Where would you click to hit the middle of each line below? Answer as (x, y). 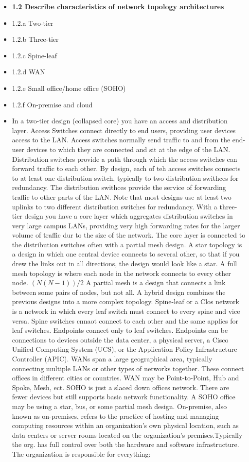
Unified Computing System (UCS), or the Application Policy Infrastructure (124, 349)
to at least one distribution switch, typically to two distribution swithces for (125, 178)
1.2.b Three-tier (35, 39)
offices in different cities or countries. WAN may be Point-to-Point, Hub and (125, 378)
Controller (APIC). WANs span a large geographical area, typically (112, 359)
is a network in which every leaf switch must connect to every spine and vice (126, 311)
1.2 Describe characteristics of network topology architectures (118, 6)
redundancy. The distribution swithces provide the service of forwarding (119, 187)
